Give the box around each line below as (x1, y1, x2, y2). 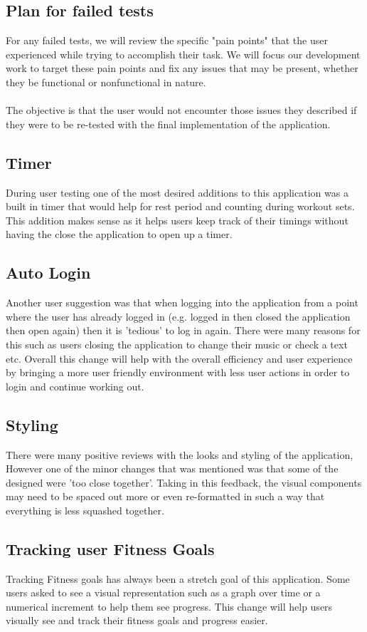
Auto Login (6, 261, 91, 284)
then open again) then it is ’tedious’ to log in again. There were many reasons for (6, 323, 361, 338)
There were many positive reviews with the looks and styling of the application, (6, 447, 353, 462)
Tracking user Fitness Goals (6, 537, 215, 559)
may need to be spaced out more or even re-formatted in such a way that (6, 489, 325, 504)
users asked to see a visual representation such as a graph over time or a (6, 585, 321, 600)
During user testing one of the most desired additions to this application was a (6, 185, 349, 200)
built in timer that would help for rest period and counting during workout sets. (6, 199, 355, 214)
